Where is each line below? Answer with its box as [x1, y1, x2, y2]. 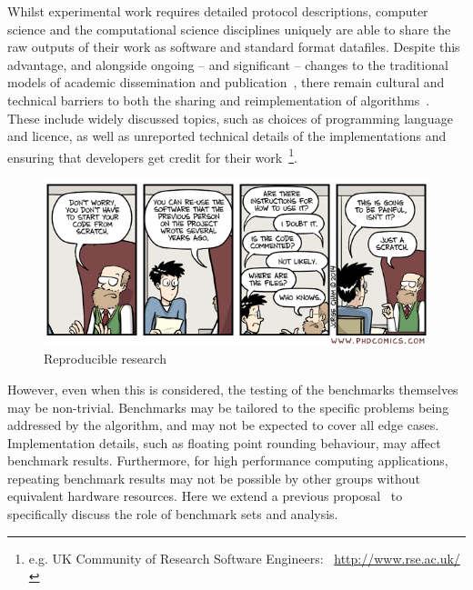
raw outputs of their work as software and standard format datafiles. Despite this [7, 37, 460, 56]
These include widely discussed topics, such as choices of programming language [7, 108, 453, 127]
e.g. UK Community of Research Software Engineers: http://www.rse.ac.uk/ [28, 548, 460, 567]
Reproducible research [44, 349, 166, 368]
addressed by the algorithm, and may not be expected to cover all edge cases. [7, 415, 439, 435]
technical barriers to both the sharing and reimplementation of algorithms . [7, 90, 430, 109]
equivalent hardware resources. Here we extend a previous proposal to [7, 486, 403, 505]
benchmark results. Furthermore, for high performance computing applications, [7, 451, 448, 470]
